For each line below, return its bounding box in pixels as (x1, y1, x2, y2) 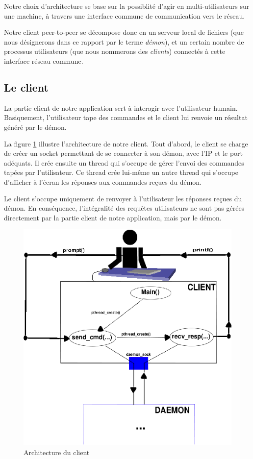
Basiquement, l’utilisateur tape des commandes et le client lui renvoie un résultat (4, 112, 248, 122)
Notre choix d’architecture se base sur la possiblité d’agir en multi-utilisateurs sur (4, 1, 250, 11)
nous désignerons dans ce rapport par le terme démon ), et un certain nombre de (4, 36, 244, 47)
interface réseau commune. (4, 55, 83, 66)
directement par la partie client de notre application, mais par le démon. (4, 212, 222, 222)
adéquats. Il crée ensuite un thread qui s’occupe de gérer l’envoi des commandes (4, 157, 244, 168)
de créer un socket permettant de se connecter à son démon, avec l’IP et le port (4, 148, 243, 158)
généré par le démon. (4, 121, 67, 132)
